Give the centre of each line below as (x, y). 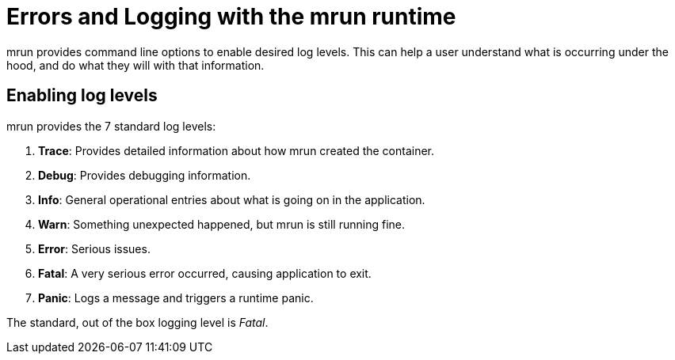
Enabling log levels (82, 96)
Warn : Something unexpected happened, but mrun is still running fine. (222, 224)
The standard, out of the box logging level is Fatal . (137, 322)
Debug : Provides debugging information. (145, 175)
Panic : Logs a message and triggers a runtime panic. (176, 297)
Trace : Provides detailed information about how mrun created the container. (236, 150)
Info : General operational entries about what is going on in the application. (232, 199)
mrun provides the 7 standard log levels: (111, 126)
